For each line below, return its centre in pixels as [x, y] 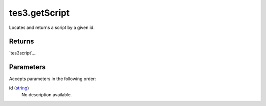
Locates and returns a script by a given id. [52, 27]
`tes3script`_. [22, 53]
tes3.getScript [39, 13]
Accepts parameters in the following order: [52, 79]
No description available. [47, 95]
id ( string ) [19, 88]
